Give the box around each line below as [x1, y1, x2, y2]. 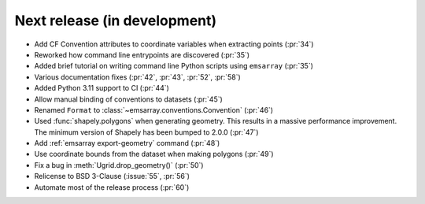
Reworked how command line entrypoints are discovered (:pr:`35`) [34, 50, 250, 59]
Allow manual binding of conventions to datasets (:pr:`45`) [34, 95, 224, 104]
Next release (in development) [14, 12, 217, 29]
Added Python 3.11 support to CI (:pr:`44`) [34, 83, 169, 93]
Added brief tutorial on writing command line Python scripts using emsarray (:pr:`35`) [34, 61, 314, 71]
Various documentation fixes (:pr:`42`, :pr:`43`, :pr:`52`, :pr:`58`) [34, 72, 242, 82]
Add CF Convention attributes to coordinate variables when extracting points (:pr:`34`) [34, 39, 314, 49]
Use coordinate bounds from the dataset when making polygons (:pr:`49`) [34, 150, 275, 159]
